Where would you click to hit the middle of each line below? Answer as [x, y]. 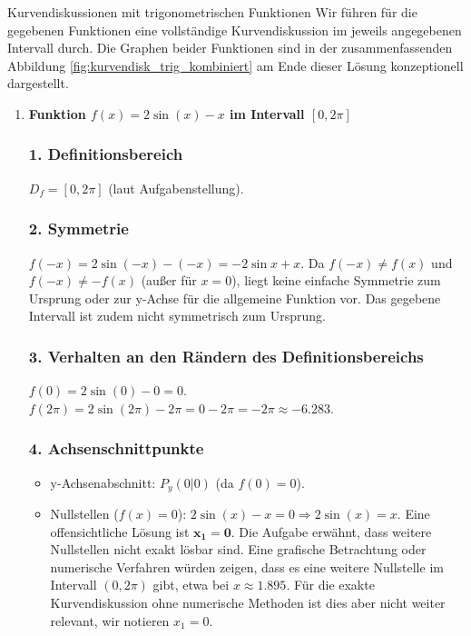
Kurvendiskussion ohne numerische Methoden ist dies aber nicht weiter [248, 603]
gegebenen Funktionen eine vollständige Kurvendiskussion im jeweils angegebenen [235, 30]
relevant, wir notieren [110, 620]
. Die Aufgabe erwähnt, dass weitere [331, 531]
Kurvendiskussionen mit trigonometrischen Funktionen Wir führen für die [212, 12]
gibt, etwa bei [191, 585]
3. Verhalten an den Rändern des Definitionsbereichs [226, 356]
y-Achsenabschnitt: [103, 482]
